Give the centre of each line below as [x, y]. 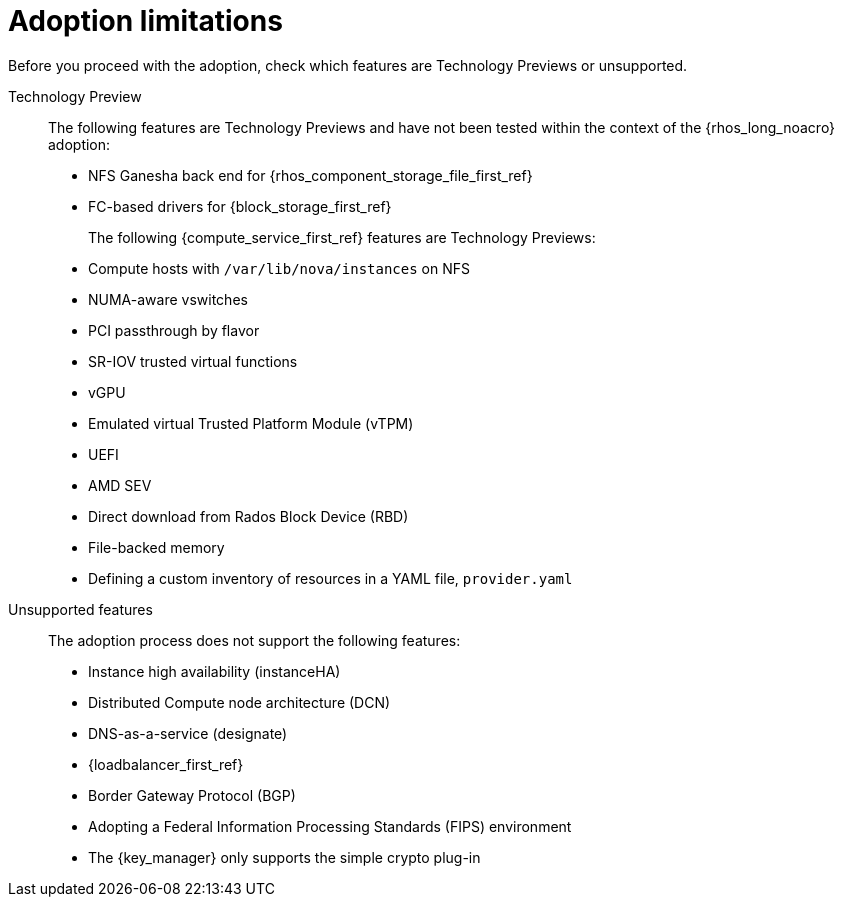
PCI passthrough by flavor [174, 330]
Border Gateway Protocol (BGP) [192, 795]
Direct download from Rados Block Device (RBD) [248, 516]
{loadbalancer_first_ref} [166, 764]
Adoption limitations [145, 21]
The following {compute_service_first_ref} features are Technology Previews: [342, 237]
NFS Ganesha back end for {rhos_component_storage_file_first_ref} [310, 175]
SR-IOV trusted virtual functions [193, 361]
